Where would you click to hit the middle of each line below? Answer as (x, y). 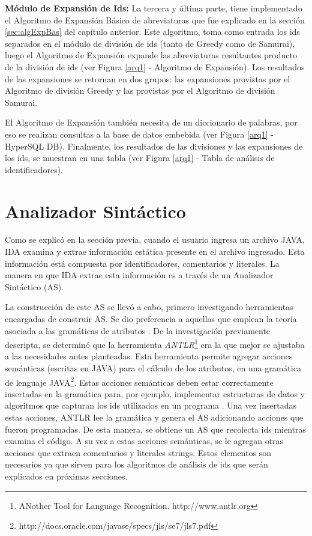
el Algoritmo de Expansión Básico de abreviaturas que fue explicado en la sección (155, 20)
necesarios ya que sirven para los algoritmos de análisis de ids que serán (136, 464)
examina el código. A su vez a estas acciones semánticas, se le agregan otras (144, 441)
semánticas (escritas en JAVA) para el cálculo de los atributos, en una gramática (153, 368)
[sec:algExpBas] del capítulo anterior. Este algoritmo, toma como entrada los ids (152, 32)
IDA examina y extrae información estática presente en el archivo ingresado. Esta (155, 251)
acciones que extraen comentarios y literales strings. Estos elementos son (138, 452)
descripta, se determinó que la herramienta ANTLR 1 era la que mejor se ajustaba (155, 343)
